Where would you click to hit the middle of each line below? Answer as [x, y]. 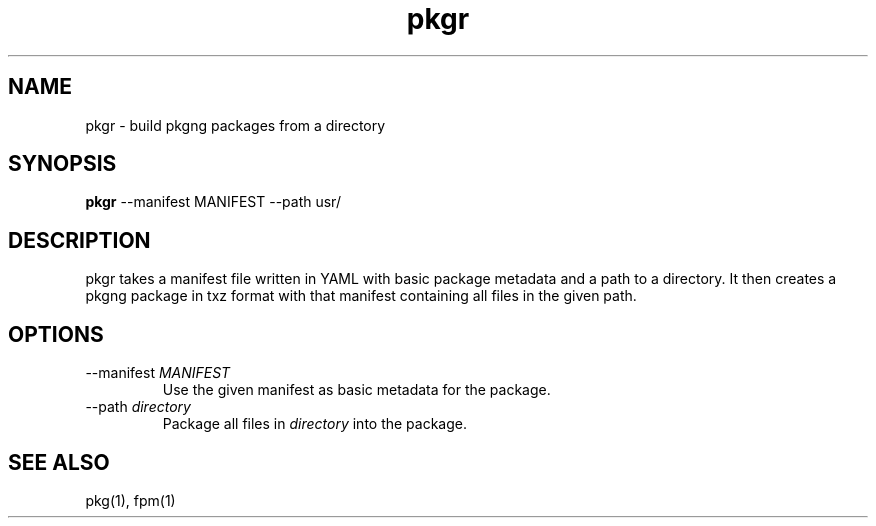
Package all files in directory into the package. [315, 424]
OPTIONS [56, 334]
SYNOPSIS [62, 164]
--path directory [138, 407]
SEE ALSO [59, 462]
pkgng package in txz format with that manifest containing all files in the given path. [361, 296]
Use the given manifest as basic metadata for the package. [356, 390]
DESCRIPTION [79, 240]
